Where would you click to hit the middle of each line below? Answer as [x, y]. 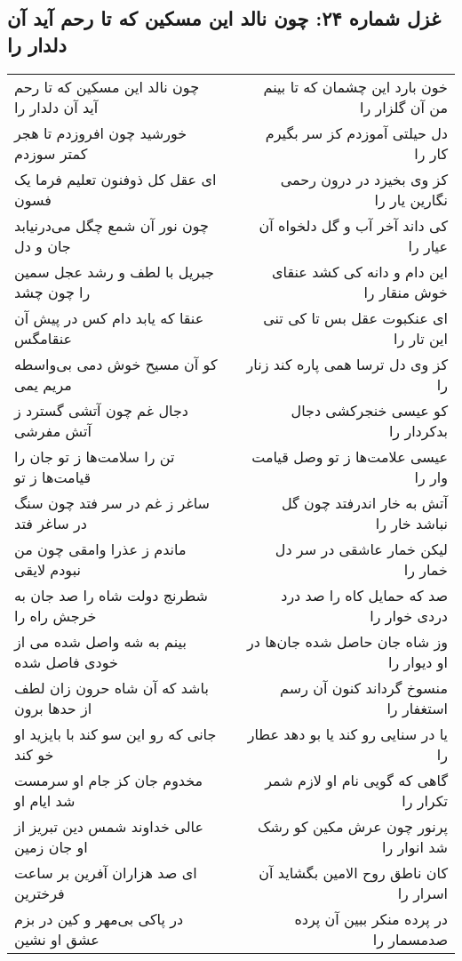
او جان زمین [51, 846]
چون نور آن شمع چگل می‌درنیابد [112, 225]
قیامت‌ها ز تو [53, 476]
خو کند [34, 754]
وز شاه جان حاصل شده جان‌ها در [347, 641]
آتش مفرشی [53, 430]
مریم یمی [43, 384]
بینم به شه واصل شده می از [100, 641]
